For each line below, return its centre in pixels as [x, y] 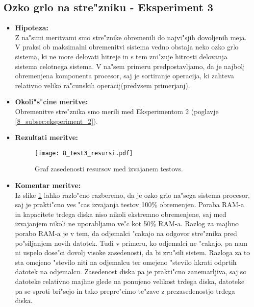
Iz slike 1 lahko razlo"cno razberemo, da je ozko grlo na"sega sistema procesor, [132, 195]
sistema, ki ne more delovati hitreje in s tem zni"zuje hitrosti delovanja [121, 56]
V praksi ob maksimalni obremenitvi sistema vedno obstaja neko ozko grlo [127, 47]
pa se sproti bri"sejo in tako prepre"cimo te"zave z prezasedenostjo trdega [125, 291]
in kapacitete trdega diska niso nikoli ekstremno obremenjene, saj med [121, 214]
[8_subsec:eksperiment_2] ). [56, 121]
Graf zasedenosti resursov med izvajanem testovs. [109, 169]
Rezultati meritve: [47, 137]
